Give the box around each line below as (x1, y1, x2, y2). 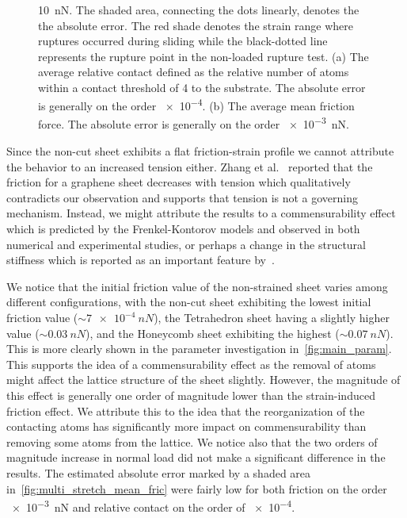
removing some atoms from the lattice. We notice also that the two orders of (6, 433, 378, 450)
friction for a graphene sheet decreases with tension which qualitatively (6, 174, 351, 190)
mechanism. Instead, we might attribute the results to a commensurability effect (6, 205, 396, 221)
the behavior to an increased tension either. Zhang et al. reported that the (6, 158, 373, 175)
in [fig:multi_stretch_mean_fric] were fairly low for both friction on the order (6, 480, 387, 497)
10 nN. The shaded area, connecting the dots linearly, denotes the (38, 2, 359, 17)
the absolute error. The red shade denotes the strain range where (38, 17, 354, 33)
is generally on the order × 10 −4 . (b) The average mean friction (38, 95, 355, 114)
